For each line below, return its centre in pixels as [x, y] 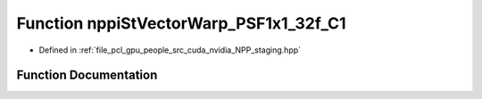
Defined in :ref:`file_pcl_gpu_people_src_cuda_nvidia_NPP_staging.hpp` [170, 50]
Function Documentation [87, 75]
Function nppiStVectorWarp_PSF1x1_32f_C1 [182, 23]
